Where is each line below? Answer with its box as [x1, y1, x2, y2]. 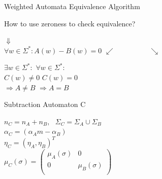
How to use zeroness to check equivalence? [4, 18, 136, 28]
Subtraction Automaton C [4, 99, 86, 110]
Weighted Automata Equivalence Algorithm [4, 1, 140, 11]
